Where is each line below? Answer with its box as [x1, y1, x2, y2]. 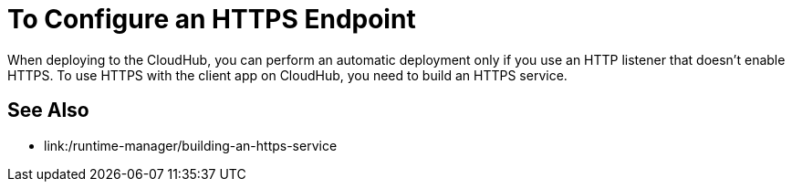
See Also [7, 99, 89, 122]
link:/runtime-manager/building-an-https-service [44, 137, 338, 153]
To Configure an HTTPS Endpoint [7, 4, 416, 35]
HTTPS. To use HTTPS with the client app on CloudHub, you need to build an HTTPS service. [7, 67, 568, 83]
